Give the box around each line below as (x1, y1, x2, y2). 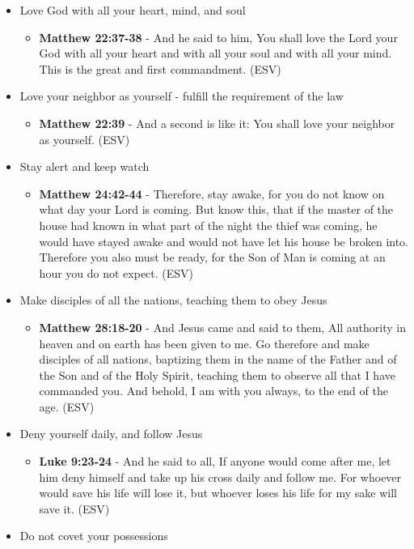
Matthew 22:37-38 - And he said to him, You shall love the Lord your (39, 28, 398, 45)
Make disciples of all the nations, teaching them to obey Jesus (19, 292, 327, 309)
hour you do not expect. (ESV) (39, 264, 194, 281)
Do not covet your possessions (19, 527, 168, 544)
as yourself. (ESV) (39, 130, 130, 147)
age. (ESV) (39, 398, 95, 415)
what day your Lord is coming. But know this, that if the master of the (39, 201, 394, 218)
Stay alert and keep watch (19, 158, 150, 175)
